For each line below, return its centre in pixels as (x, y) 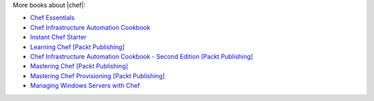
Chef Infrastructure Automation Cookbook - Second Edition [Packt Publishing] (142, 56)
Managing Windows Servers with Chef (85, 86)
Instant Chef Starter (58, 37)
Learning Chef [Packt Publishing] (77, 47)
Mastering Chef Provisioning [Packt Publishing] (98, 75)
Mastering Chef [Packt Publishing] (79, 66)
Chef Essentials (53, 18)
